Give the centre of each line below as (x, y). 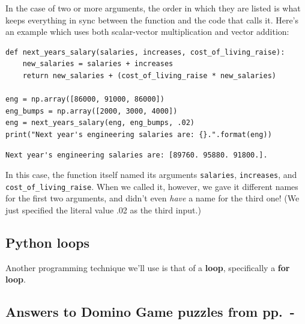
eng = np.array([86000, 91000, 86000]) (85, 99)
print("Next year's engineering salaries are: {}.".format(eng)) (139, 134)
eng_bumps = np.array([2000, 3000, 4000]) (92, 111)
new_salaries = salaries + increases (98, 64)
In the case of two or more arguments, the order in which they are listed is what (153, 8)
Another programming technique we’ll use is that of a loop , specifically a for (148, 267)
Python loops (48, 243)
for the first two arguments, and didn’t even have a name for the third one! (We (152, 198)
